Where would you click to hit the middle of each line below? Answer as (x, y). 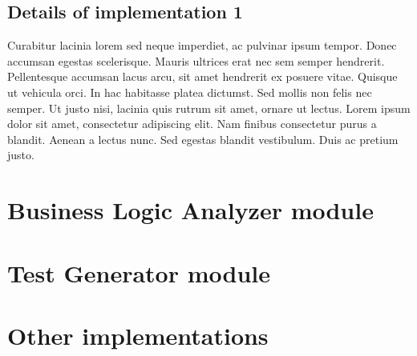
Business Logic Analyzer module (190, 210)
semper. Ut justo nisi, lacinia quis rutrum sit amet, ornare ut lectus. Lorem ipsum (209, 108)
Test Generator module (139, 272)
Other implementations (138, 335)
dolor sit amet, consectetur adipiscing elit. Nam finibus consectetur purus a (192, 124)
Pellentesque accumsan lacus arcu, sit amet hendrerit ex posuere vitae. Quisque (202, 76)
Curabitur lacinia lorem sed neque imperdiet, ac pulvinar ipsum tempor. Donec (202, 45)
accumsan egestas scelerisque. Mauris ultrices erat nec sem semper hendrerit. (196, 60)
